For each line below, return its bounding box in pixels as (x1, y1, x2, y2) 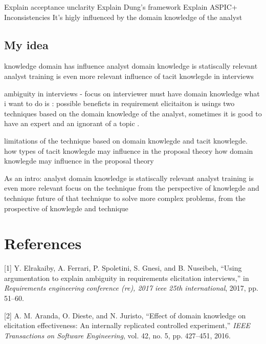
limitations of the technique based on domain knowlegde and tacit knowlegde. (4, 135, 248, 146)
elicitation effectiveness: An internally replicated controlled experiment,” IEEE (4, 320, 251, 331)
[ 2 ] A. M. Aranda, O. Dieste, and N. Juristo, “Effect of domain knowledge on (4, 310, 246, 320)
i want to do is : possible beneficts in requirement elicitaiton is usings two (4, 98, 235, 109)
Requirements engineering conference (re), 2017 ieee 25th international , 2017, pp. (4, 282, 258, 293)
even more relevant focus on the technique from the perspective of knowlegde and (4, 183, 259, 193)
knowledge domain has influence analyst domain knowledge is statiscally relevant (4, 60, 258, 71)
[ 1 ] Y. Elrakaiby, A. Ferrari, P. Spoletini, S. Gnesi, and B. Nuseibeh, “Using (4, 262, 242, 273)
